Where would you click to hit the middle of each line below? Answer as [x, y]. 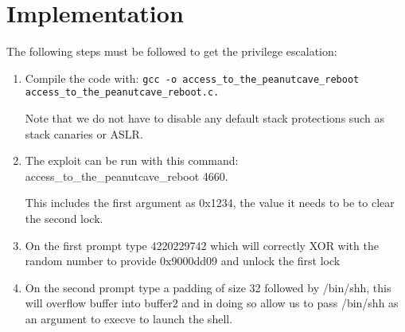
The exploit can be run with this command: [132, 160]
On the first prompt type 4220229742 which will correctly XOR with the [202, 245]
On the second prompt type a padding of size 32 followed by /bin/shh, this [208, 287]
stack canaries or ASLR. [84, 133]
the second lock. [64, 218]
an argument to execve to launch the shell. [129, 318]
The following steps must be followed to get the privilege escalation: [172, 51]
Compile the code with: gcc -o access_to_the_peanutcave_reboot [192, 78]
